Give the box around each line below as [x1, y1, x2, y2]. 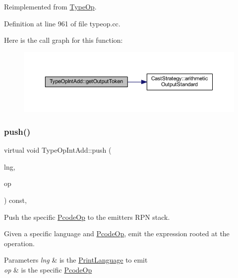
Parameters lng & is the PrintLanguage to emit [4, 255, 148, 265]
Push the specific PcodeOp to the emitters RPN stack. [4, 211, 170, 222]
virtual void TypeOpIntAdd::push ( [4, 145, 112, 155]
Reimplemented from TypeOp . [4, 1, 97, 11]
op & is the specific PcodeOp [4, 265, 92, 275]
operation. [4, 238, 35, 248]
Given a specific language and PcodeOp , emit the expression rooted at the [4, 228, 230, 239]
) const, [4, 195, 27, 205]
